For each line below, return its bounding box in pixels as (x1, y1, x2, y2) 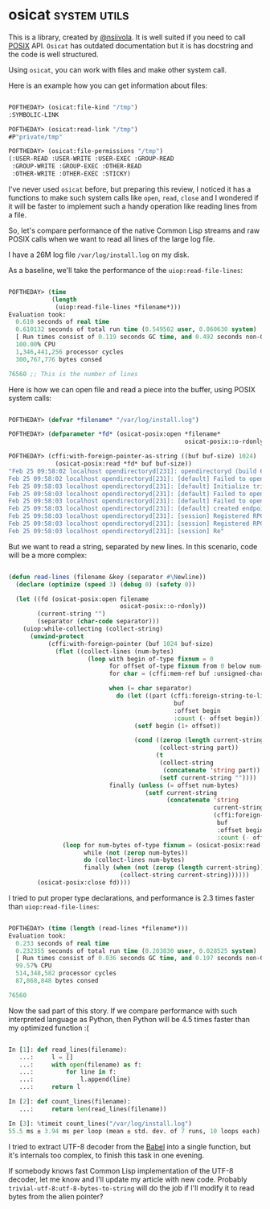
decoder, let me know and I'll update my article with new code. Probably (8, 1174, 247, 1184)
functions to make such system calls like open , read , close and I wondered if (8, 193, 259, 202)
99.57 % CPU (15, 962, 52, 970)
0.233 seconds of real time (15, 939, 110, 947)
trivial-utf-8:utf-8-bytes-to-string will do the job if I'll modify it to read (8, 1182, 255, 1193)
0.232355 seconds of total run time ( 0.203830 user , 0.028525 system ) (15, 946, 257, 955)
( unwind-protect (29, 632, 84, 640)
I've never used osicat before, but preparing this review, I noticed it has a (8, 184, 252, 194)
